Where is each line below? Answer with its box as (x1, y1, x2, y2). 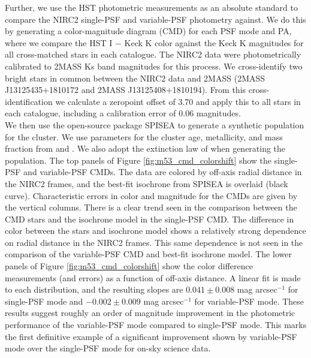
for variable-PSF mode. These (194, 294, 304, 307)
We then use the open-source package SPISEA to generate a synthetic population (5, 118, 304, 131)
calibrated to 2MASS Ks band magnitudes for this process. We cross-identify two (5, 59, 303, 72)
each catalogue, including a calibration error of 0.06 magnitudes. (5, 107, 241, 119)
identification (5, 95, 53, 107)
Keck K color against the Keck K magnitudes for (124, 36, 304, 49)
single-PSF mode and (5, 294, 83, 307)
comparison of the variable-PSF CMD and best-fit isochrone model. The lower (5, 248, 292, 260)
